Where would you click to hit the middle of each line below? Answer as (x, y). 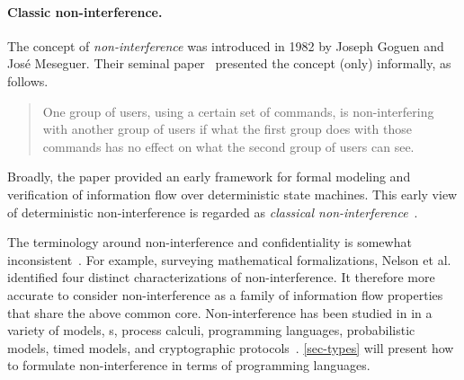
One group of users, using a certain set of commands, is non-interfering (238, 111)
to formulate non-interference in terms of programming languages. (189, 365)
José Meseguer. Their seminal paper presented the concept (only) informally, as (229, 63)
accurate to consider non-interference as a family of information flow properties (225, 294)
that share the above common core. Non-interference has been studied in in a (220, 312)
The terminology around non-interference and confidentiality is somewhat (210, 242)
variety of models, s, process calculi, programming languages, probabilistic (211, 330)
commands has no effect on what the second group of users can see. (228, 146)
